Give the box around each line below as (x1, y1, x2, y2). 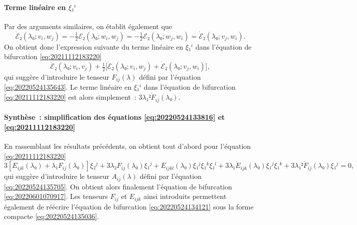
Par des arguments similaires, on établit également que (4, 21, 172, 31)
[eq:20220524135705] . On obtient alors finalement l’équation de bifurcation (4, 181, 232, 191)
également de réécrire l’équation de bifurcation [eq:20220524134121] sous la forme (4, 201, 254, 211)
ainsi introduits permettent (143, 191, 227, 201)
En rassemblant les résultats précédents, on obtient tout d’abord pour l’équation (4, 140, 251, 151)
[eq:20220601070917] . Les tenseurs (4, 191, 108, 201)
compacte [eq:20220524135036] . (4, 211, 99, 221)
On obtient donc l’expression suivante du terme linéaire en (4, 41, 184, 52)
